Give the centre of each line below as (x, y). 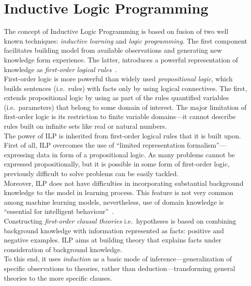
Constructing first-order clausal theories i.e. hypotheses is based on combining (120, 221)
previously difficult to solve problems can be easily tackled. (91, 173)
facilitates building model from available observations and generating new (113, 50)
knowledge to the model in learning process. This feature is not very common (119, 192)
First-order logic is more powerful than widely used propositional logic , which (118, 79)
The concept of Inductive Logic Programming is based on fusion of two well (116, 31)
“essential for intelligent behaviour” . (59, 211)
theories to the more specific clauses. (58, 278)
